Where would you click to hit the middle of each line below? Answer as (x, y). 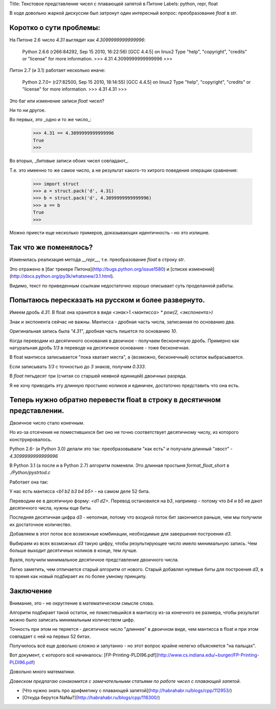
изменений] (201, 269)
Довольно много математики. (42, 672)
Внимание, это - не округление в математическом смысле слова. (82, 603)
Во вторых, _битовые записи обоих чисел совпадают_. (69, 161)
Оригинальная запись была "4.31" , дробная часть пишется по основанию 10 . (93, 331)
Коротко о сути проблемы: (55, 28)
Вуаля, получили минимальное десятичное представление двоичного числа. (94, 560)
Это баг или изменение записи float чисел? (57, 101)
